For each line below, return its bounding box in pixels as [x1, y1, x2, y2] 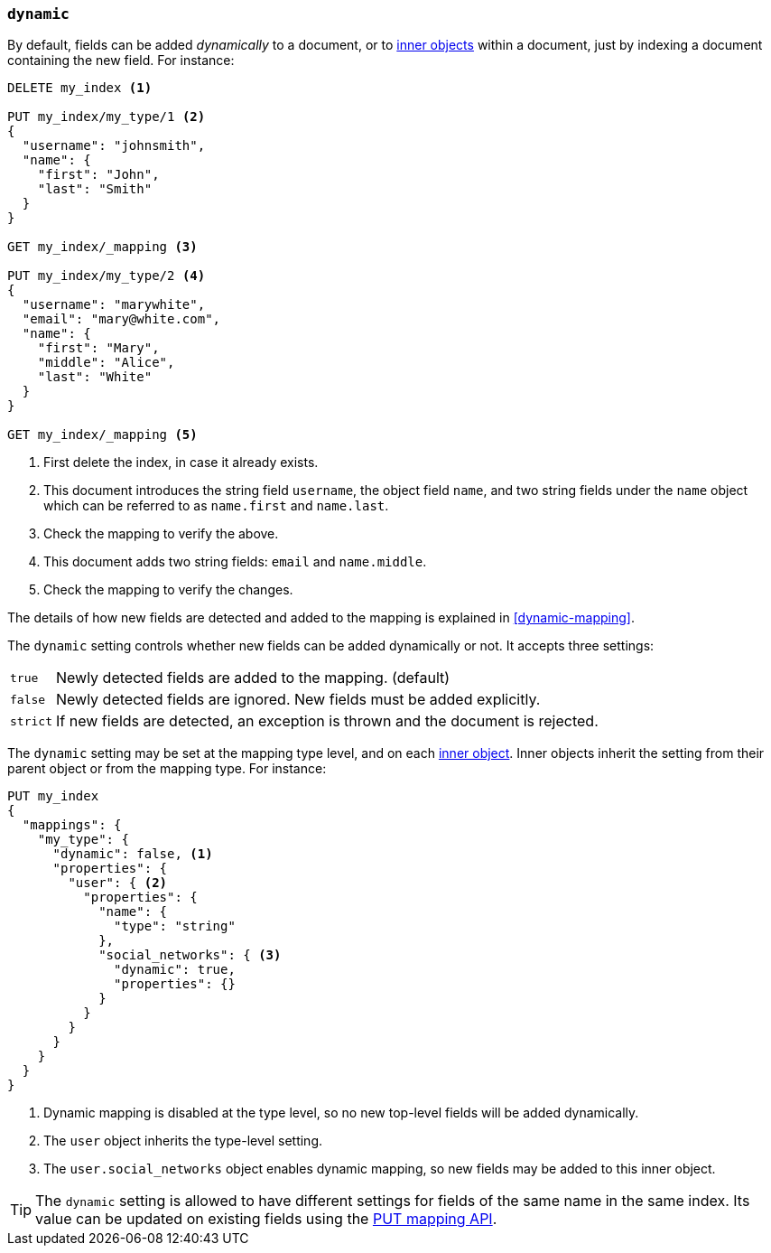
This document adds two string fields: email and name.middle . [43, 554, 427, 570]
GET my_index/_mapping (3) [7, 239, 198, 255]
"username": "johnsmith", [22, 138, 206, 154]
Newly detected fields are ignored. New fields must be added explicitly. [55, 690, 541, 709]
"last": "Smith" [37, 182, 153, 197]
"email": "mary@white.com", [22, 312, 221, 327]
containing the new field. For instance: [7, 52, 235, 69]
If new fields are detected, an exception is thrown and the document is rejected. [55, 712, 599, 731]
